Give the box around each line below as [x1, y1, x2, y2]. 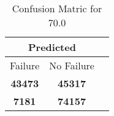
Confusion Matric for [12, 1, 102, 15]
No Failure [49, 58, 94, 72]
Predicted [28, 40, 76, 54]
